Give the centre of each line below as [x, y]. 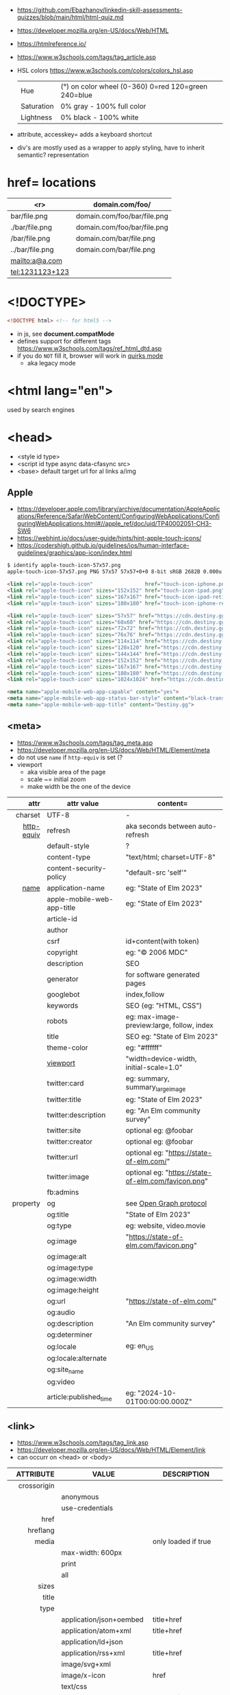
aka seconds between [161, 826]
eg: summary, [148, 1079]
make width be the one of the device [79, 786]
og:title [58, 1214]
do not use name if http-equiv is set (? [70, 757]
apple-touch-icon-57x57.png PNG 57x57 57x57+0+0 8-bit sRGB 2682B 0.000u [115, 572]
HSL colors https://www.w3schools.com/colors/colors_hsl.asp [105, 70]
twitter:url [62, 1157]
